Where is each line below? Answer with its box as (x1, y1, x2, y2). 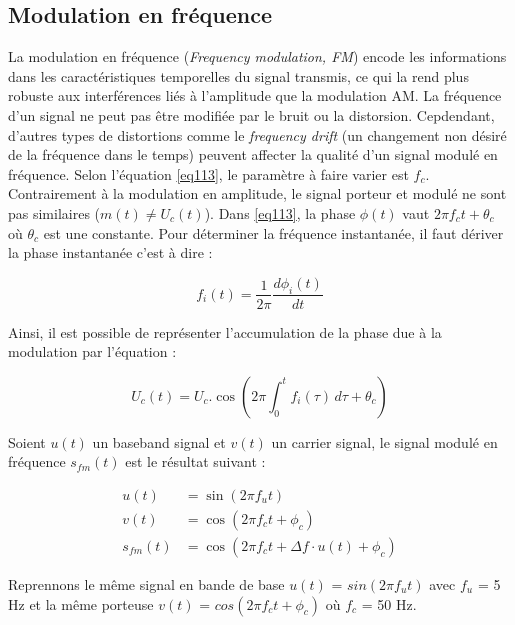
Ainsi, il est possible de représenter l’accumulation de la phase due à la (8, 321, 442, 342)
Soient (8, 431, 46, 452)
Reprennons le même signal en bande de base (8, 574, 285, 595)
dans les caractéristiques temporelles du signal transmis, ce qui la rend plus (8, 65, 469, 86)
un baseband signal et (92, 431, 226, 452)
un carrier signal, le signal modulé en (271, 431, 498, 452)
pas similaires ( (8, 202, 101, 223)
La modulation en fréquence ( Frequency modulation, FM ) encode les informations (8, 46, 507, 67)
